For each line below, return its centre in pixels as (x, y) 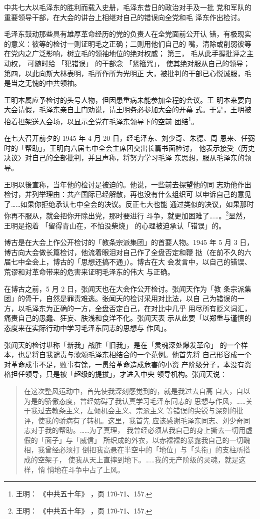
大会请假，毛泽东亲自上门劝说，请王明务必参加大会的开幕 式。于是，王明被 (128, 109)
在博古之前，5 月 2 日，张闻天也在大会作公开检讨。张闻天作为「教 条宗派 (124, 288)
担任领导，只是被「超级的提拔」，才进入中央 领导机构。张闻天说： (119, 374)
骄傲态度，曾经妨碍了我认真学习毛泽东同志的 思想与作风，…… (145, 401)
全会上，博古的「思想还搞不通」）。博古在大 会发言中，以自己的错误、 (138, 262)
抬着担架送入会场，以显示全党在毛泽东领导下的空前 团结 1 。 (101, 120)
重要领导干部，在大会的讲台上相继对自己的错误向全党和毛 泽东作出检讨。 (124, 17)
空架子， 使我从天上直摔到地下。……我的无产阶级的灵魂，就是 (138, 460)
